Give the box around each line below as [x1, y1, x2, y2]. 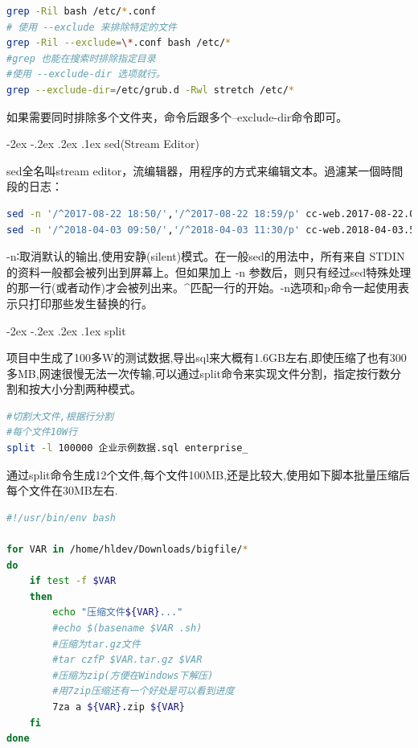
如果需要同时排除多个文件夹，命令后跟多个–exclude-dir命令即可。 [6, 108, 348, 125]
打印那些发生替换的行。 [28, 294, 153, 311]
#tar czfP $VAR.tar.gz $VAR [52, 654, 203, 666]
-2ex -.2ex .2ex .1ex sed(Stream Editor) [6, 135, 199, 152]
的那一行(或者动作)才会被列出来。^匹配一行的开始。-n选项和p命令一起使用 [6, 279, 398, 296]
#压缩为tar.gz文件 [52, 638, 141, 650]
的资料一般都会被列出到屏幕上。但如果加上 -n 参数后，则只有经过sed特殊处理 [6, 263, 412, 280]
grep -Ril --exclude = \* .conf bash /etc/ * [6, 37, 232, 49]
